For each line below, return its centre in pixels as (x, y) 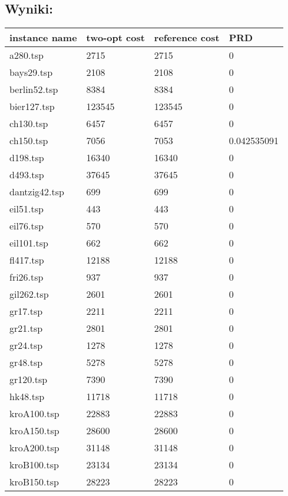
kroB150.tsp (34, 482)
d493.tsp (27, 175)
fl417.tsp (27, 260)
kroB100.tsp (34, 465)
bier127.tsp (32, 106)
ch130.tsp (29, 124)
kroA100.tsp (34, 414)
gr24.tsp (26, 345)
